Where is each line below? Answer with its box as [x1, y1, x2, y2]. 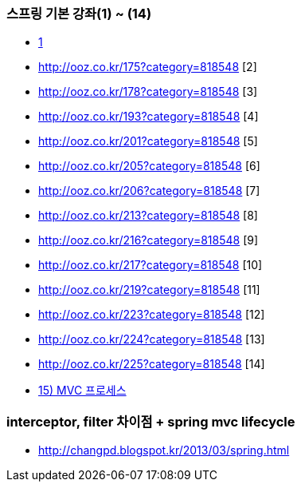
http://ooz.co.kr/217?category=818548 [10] [38, 258, 263, 272]
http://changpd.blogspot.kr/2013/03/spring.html [38, 443, 290, 458]
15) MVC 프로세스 [38, 383, 127, 398]
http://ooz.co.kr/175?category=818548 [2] [38, 60, 257, 74]
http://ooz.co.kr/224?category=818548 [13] [38, 332, 265, 347]
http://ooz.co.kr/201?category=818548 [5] [38, 134, 258, 149]
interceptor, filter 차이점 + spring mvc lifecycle [6, 413, 295, 430]
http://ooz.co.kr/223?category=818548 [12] [38, 307, 265, 322]
